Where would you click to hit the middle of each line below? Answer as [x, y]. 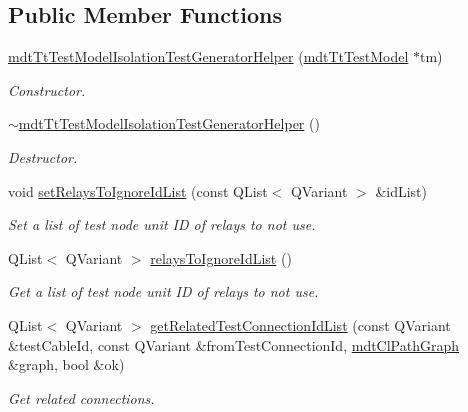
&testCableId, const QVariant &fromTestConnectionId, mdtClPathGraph [234, 344]
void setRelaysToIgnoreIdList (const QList [138, 190]
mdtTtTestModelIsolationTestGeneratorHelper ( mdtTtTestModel [208, 56]
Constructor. [47, 89]
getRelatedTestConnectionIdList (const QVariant [300, 324]
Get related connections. [81, 397]
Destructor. [43, 156]
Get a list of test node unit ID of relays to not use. [163, 291]
